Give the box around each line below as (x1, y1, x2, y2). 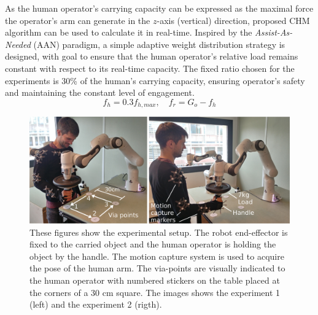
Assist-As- (255, 26, 293, 39)
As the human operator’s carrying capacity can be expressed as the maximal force (5, 2, 314, 14)
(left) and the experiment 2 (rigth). (29, 298, 162, 311)
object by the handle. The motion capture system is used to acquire (29, 249, 284, 262)
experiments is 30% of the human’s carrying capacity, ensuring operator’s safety (5, 74, 305, 87)
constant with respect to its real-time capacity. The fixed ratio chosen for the (5, 61, 295, 74)
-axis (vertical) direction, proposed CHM (157, 14, 310, 26)
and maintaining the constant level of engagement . (5, 86, 195, 99)
